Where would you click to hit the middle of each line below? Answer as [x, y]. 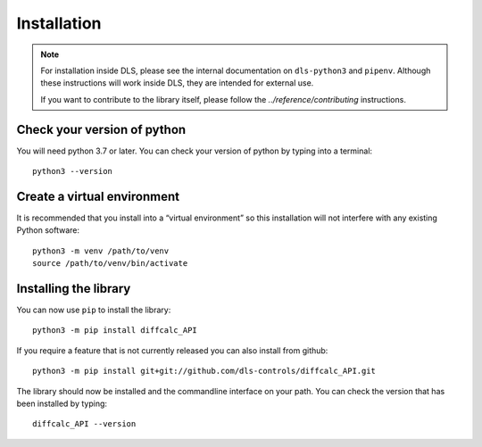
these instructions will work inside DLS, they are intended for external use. [177, 83]
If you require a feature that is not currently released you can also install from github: [172, 350]
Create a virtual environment [98, 196]
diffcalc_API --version [84, 424]
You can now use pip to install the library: [94, 310]
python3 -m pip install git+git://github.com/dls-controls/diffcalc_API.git [204, 371]
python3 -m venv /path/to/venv [101, 251]
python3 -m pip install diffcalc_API [115, 331]
